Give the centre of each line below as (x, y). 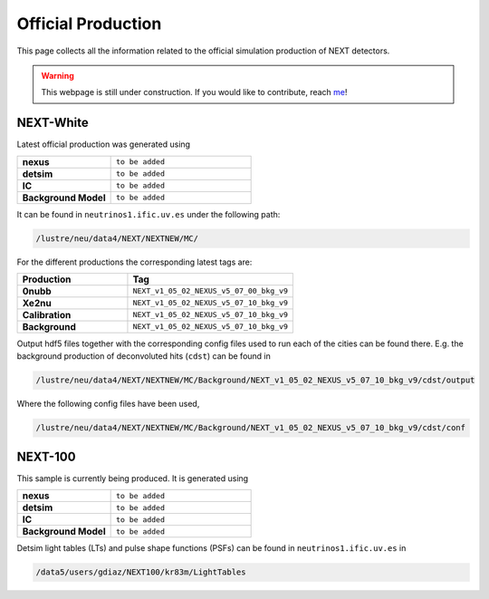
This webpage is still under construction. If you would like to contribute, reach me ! (194, 92)
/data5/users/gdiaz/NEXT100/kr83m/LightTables (141, 572)
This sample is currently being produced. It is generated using (133, 478)
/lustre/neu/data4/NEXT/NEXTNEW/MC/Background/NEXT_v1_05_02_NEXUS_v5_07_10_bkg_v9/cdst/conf (251, 428)
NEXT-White (53, 123)
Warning (58, 75)
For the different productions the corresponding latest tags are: (134, 262)
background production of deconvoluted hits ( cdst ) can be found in (144, 356)
